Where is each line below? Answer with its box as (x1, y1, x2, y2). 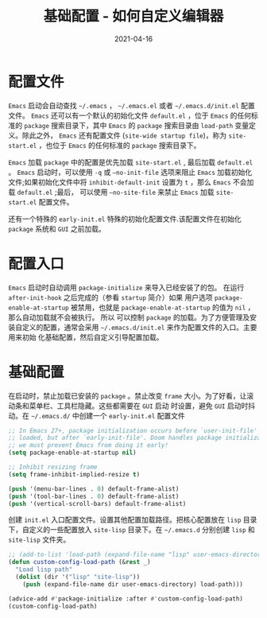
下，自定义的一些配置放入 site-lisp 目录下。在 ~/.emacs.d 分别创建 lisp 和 (8, 525, 256, 534)
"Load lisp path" (15, 566, 73, 573)
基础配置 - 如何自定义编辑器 (43, 7, 224, 25)
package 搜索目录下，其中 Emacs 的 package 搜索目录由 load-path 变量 (23, 120, 249, 130)
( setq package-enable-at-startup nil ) (8, 449, 137, 457)
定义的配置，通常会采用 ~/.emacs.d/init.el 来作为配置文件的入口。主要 (21, 322, 257, 332)
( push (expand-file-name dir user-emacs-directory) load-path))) (22, 580, 244, 589)
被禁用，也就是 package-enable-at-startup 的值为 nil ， (70, 302, 255, 312)
